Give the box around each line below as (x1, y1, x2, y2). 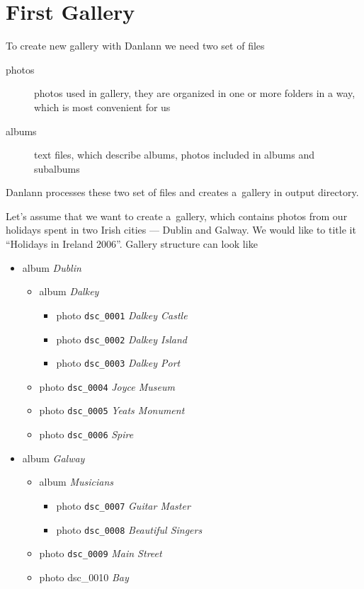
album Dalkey (39, 284, 99, 299)
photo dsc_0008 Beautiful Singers (56, 522, 203, 537)
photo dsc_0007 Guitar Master (56, 498, 190, 513)
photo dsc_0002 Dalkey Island (56, 331, 187, 346)
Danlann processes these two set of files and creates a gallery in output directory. (6, 185, 359, 200)
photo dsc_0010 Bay (39, 569, 129, 584)
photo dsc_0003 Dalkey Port (56, 355, 181, 370)
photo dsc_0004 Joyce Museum (39, 379, 175, 394)
